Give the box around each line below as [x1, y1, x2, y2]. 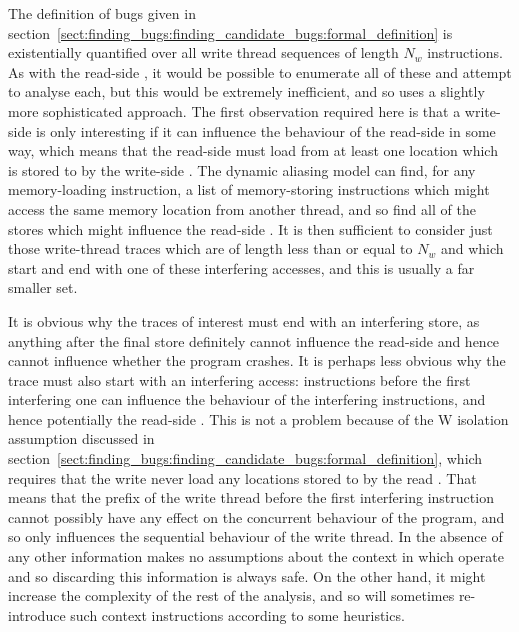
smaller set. [8, 277, 78, 298]
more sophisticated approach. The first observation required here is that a [8, 100, 461, 121]
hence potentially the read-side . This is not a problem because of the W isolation [8, 408, 509, 429]
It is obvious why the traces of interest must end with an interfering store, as [8, 310, 480, 331]
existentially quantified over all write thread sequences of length [8, 42, 399, 63]
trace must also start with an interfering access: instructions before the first [8, 369, 471, 390]
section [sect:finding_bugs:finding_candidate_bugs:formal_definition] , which [8, 448, 483, 469]
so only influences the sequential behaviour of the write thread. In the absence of [8, 526, 503, 547]
